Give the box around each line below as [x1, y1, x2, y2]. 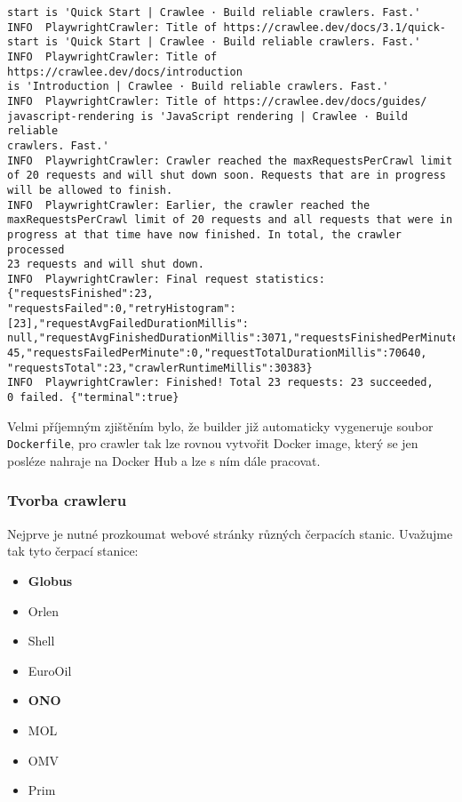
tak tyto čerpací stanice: [7, 541, 139, 560]
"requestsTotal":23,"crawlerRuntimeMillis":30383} [7, 361, 313, 374]
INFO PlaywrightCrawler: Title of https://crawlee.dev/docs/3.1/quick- [7, 20, 446, 34]
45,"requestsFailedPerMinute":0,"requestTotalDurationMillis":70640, [7, 347, 427, 360]
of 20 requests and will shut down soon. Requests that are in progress [7, 169, 446, 182]
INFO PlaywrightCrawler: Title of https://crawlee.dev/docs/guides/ [7, 94, 427, 108]
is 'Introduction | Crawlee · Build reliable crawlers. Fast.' [7, 80, 389, 93]
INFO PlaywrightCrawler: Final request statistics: [7, 272, 325, 285]
